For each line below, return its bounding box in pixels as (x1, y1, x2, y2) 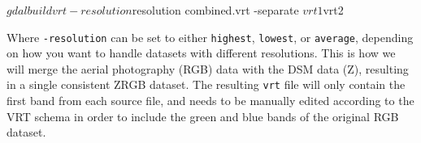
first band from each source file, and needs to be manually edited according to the (7, 92, 414, 109)
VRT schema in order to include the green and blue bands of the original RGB (7, 107, 399, 124)
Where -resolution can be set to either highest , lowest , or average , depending (7, 28, 414, 45)
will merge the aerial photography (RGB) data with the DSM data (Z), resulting (7, 60, 409, 77)
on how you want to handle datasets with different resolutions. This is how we (7, 44, 396, 61)
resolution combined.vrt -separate (132, 2, 299, 18)
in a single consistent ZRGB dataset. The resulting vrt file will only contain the (7, 76, 406, 93)
